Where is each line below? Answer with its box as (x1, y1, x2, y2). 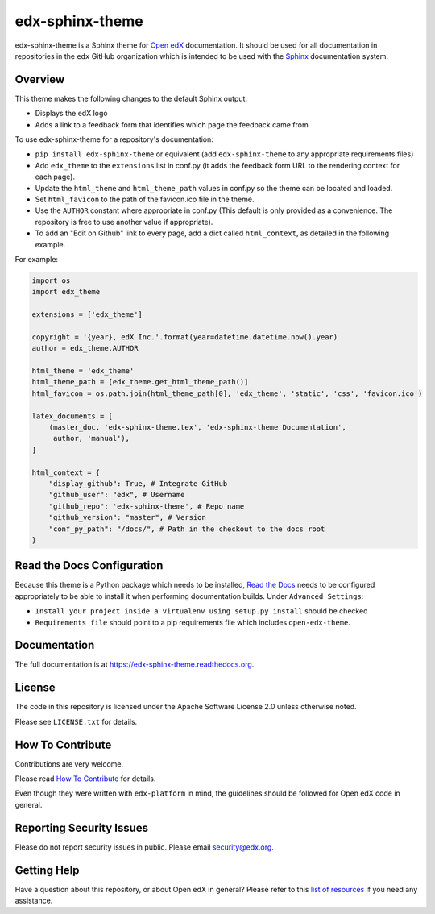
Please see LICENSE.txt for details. (14, 717, 138, 726)
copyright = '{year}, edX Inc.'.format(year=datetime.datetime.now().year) (31, 332, 338, 342)
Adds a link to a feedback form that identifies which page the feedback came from (35, 119, 309, 129)
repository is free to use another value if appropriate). (35, 217, 213, 226)
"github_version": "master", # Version (48, 513, 207, 522)
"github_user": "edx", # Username (48, 490, 185, 500)
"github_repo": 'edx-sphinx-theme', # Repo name (48, 501, 245, 511)
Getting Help (14, 863, 80, 877)
